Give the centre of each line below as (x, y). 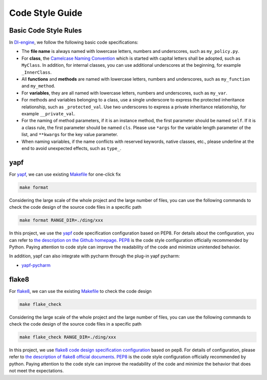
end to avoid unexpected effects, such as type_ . (71, 148)
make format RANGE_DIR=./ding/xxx (61, 220)
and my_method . (38, 86)
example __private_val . (48, 113)
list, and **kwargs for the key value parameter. (70, 135)
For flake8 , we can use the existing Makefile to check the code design (80, 291)
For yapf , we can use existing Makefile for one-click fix (65, 174)
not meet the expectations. (37, 371)
